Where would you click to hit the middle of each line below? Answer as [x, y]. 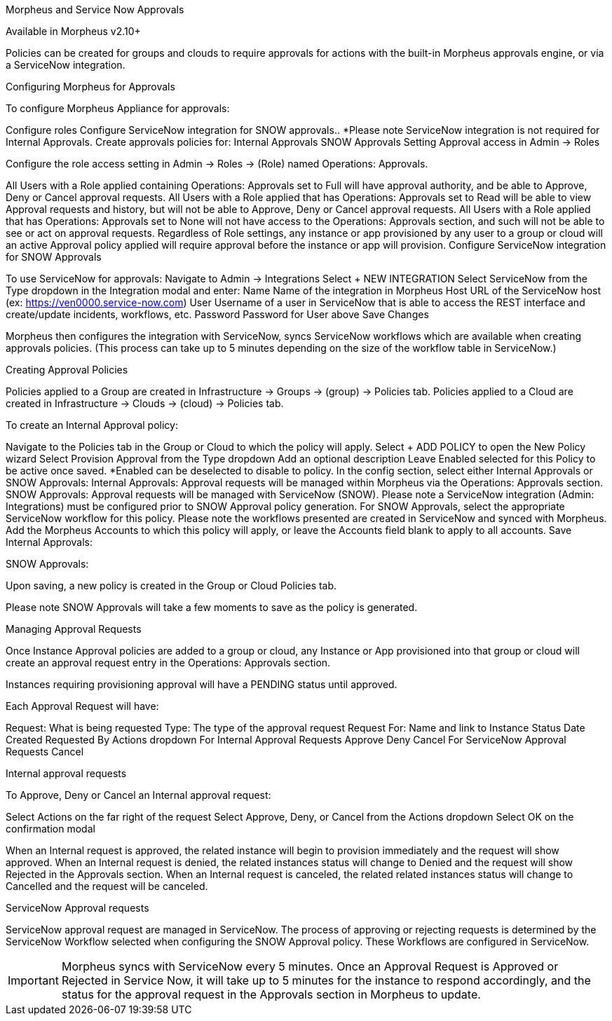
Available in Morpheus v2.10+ [73, 31]
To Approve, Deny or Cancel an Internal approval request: [138, 795]
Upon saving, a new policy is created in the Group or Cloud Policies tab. [171, 585]
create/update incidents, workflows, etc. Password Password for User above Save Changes [217, 314]
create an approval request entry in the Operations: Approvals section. [168, 663]
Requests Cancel [45, 752]
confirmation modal [50, 829]
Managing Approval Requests [74, 629]
